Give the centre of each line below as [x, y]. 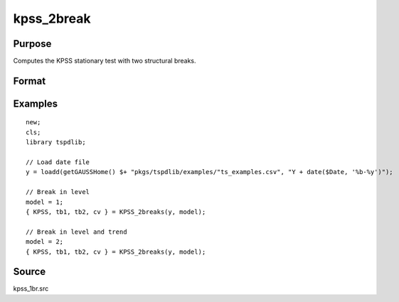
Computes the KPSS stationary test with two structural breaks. [105, 61]
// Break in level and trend [76, 232]
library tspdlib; [56, 142]
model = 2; [45, 242]
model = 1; [45, 202]
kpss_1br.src [31, 288]
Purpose [32, 44]
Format [30, 81]
